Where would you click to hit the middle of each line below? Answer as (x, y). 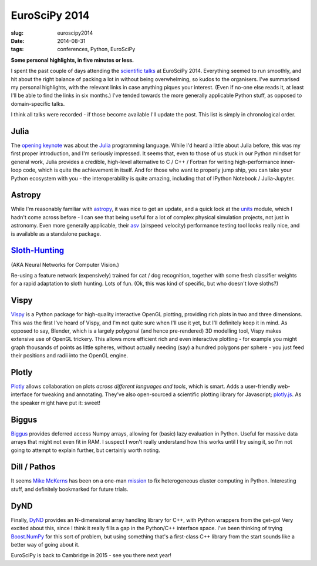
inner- (288, 162)
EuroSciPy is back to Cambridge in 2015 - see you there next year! (91, 555)
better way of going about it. (45, 544)
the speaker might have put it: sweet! (56, 403)
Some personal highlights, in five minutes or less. (72, 60)
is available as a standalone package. (56, 234)
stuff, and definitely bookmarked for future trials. (70, 489)
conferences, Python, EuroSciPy (96, 49)
